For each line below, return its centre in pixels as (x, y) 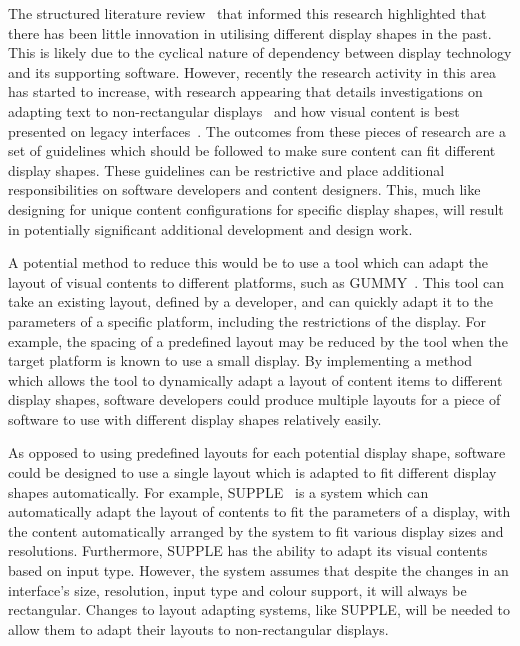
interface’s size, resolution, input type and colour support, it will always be (237, 589)
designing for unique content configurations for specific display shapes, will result (256, 208)
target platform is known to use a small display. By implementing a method (240, 360)
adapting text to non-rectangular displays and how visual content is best (234, 110)
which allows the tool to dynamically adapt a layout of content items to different (255, 379)
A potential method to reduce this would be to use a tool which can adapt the (248, 262)
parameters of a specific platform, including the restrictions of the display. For (247, 320)
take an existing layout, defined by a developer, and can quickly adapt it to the (251, 301)
